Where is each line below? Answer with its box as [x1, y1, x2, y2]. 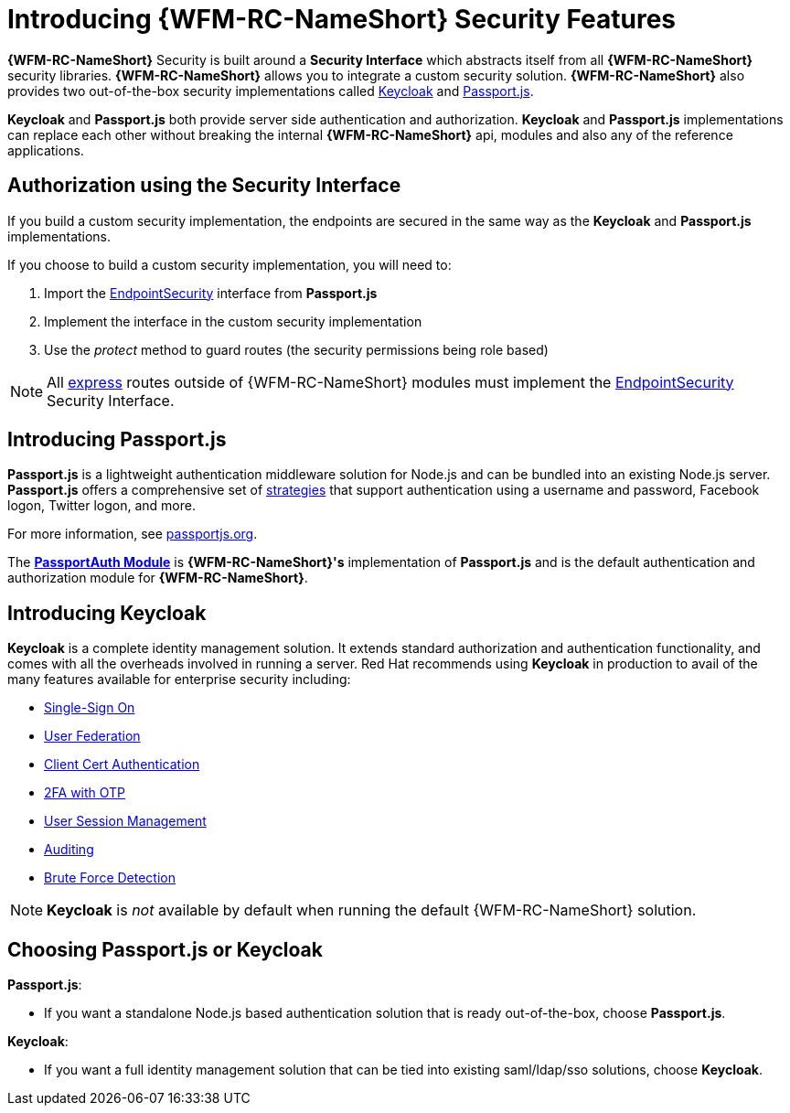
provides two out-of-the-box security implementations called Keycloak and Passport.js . [7, 82, 534, 99]
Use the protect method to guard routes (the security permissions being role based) [44, 341, 549, 358]
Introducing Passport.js [7, 428, 227, 452]
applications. [7, 142, 84, 158]
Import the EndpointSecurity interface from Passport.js [44, 284, 378, 301]
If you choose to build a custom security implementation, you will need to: [7, 256, 452, 273]
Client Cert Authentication [44, 756, 200, 773]
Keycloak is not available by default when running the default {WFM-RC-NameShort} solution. [47, 901, 697, 920]
